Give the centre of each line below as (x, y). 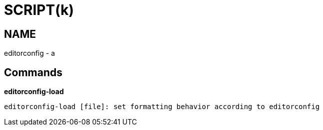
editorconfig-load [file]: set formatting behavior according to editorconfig (162, 107)
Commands (33, 72)
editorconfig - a (29, 53)
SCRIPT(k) (39, 10)
